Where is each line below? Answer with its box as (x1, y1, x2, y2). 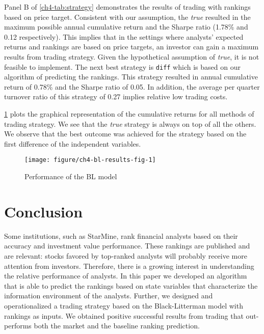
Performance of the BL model (24, 171, 117, 182)
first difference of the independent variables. (4, 138, 141, 149)
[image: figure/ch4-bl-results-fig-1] (24, 156, 156, 164)
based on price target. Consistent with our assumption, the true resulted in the (4, 11, 251, 22)
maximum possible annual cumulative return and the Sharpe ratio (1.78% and (4, 21, 248, 32)
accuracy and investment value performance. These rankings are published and (4, 240, 250, 251)
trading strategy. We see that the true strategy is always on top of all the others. (4, 118, 256, 129)
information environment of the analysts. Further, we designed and (4, 290, 213, 301)
